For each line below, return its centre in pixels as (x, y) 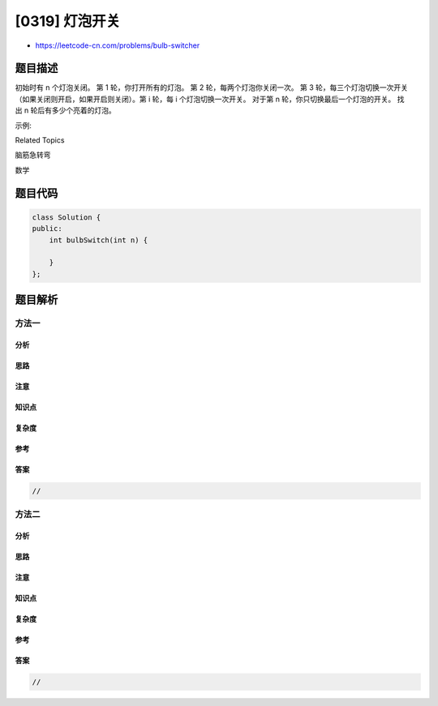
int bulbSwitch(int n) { (99, 240)
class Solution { (67, 217)
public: (47, 229)
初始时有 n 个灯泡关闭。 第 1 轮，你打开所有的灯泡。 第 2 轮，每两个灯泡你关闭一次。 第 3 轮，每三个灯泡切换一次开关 (212, 88)
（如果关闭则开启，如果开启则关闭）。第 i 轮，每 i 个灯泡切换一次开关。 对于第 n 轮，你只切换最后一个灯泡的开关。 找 (210, 99)
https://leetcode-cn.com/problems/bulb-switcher (118, 45)
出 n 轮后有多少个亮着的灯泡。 (66, 110)
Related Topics (40, 140)
